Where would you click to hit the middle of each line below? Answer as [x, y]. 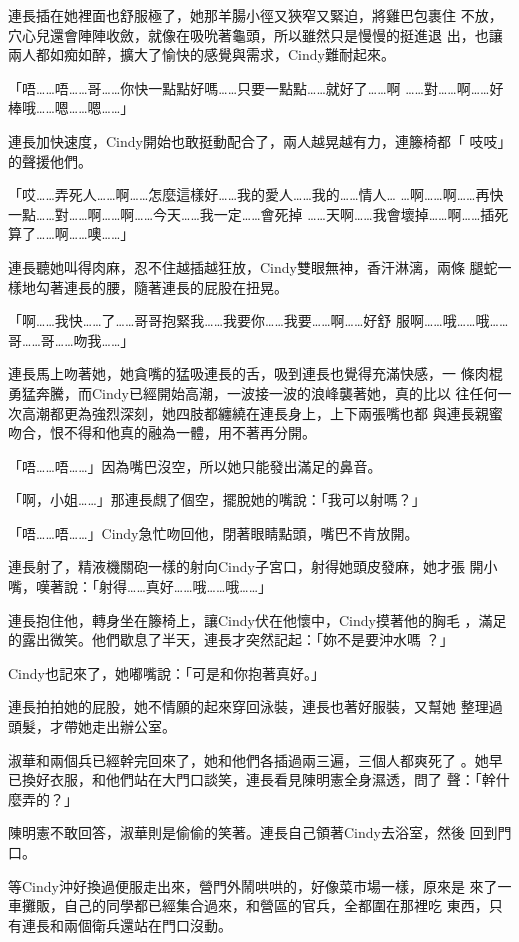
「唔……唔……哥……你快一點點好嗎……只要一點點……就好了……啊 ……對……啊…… [249, 87]
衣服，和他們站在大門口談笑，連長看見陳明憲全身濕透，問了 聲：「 [265, 779]
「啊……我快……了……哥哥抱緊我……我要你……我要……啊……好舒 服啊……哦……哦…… [258, 320]
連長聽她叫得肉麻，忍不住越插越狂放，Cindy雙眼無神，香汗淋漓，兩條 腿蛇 [253, 266]
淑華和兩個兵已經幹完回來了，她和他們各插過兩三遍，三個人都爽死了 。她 [248, 759]
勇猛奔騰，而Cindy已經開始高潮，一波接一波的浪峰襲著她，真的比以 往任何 [253, 392]
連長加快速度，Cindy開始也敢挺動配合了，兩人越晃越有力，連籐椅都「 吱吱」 [260, 140]
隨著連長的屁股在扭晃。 [210, 286]
